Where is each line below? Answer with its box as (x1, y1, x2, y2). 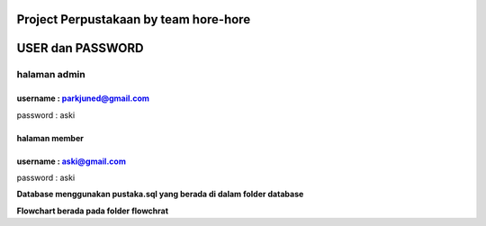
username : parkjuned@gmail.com (16, 93, 150, 104)
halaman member (16, 132, 85, 143)
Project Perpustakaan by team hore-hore (16, 12, 251, 27)
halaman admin (16, 68, 85, 81)
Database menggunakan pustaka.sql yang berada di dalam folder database (16, 189, 304, 200)
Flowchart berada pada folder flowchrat (16, 205, 169, 216)
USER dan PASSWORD (16, 41, 144, 56)
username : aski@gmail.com (16, 156, 126, 167)
